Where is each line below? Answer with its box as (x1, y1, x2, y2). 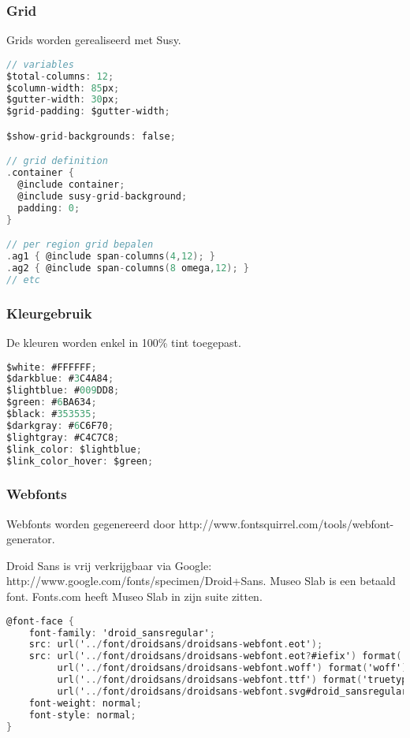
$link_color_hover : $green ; (6, 455, 154, 467)
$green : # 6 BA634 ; (6, 397, 97, 408)
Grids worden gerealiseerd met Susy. (6, 32, 181, 48)
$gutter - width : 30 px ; (6, 94, 120, 106)
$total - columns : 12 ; (6, 70, 114, 82)
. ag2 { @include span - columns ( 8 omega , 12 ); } (6, 263, 249, 274)
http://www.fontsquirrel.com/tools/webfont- (178, 515, 394, 531)
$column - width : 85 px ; (6, 82, 120, 94)
